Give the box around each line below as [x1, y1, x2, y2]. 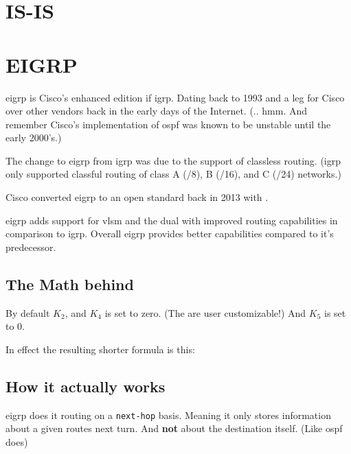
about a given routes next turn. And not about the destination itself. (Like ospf [5, 421, 343, 435]
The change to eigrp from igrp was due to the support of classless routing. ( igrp [5, 153, 341, 167]
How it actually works [5, 375, 166, 396]
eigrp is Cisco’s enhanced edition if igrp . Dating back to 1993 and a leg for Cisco [5, 90, 345, 104]
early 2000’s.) [5, 130, 62, 145]
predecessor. [5, 239, 56, 254]
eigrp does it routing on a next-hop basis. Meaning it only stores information [5, 407, 331, 422]
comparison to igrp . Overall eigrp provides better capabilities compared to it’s [5, 226, 334, 241]
